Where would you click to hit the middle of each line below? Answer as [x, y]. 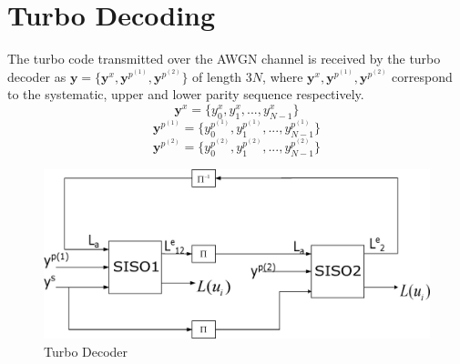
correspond [422, 76]
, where [283, 76]
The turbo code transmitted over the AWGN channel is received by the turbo [224, 59]
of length [217, 76]
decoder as [37, 76]
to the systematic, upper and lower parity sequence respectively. [186, 94]
